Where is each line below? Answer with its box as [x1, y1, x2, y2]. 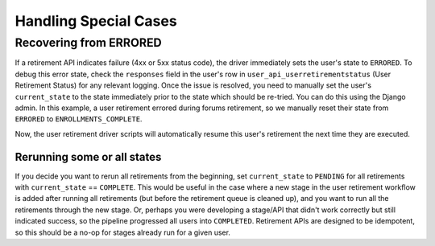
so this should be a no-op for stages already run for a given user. [14, 228, 231, 237]
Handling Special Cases [14, 12, 177, 30]
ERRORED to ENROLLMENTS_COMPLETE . [14, 114, 143, 124]
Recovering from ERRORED [14, 35, 162, 50]
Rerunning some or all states [14, 150, 162, 164]
